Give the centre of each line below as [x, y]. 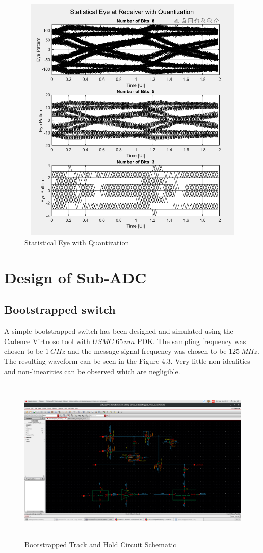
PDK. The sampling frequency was [191, 341]
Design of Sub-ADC [75, 277]
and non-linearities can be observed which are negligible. [92, 371]
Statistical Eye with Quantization [77, 242]
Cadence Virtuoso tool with [47, 341]
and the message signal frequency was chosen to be [147, 351]
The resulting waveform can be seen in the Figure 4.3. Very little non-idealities [127, 361]
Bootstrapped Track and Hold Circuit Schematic [100, 545]
